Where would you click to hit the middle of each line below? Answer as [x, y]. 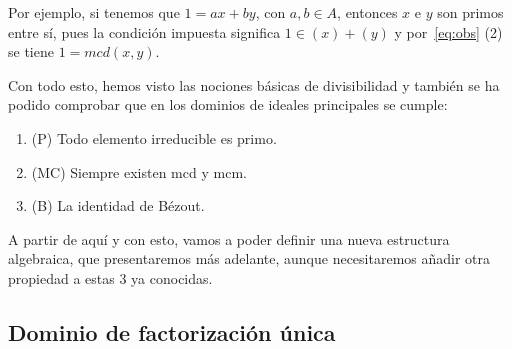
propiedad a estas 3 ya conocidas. [110, 277]
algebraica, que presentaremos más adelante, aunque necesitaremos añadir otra [249, 258]
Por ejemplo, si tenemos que [94, 12]
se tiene [31, 51]
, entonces [367, 12]
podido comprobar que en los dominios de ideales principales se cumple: [228, 104]
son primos [470, 12]
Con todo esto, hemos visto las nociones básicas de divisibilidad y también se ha [254, 84]
